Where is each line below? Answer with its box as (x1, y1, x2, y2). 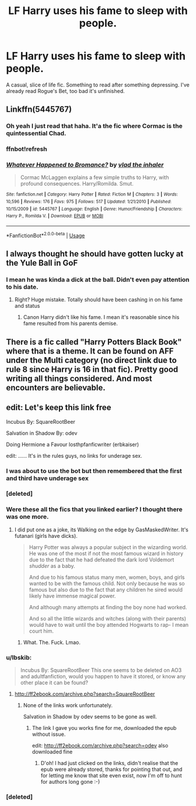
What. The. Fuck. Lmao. (23, 639, 80, 646)
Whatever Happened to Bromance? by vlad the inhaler (6, 161, 164, 169)
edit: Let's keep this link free (6, 403, 112, 413)
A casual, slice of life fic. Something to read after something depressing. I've (6, 81, 190, 88)
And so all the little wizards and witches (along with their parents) (29, 615, 187, 622)
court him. (29, 627, 54, 634)
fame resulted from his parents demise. (23, 320, 118, 327)
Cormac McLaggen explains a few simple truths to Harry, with (20, 174, 169, 181)
